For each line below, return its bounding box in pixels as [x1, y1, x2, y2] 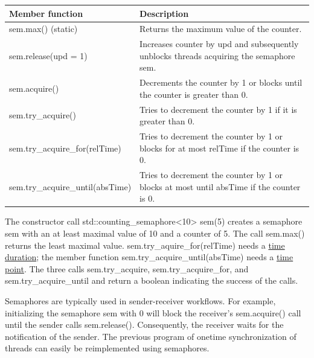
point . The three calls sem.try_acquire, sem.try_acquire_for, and [5, 262, 249, 275]
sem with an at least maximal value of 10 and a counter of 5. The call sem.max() [5, 227, 305, 239]
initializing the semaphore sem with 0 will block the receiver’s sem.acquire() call [5, 306, 301, 319]
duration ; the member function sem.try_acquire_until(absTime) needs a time [5, 251, 293, 263]
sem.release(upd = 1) [9, 49, 88, 62]
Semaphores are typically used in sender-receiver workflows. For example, [5, 294, 276, 307]
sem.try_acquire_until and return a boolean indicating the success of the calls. [5, 274, 298, 287]
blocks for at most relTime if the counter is [139, 141, 300, 154]
